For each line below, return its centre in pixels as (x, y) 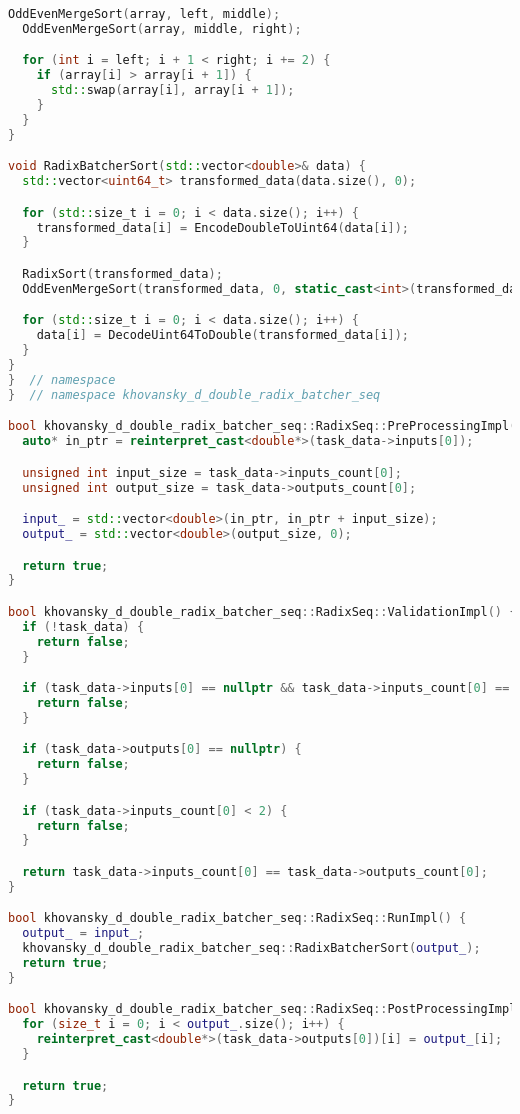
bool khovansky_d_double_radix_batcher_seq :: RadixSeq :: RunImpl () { (237, 918)
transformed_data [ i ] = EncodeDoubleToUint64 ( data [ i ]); (223, 227)
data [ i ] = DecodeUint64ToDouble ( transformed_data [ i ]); (223, 335)
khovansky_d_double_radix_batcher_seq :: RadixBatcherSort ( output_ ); (251, 948)
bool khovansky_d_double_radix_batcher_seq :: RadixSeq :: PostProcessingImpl (262, 1009)
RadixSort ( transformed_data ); (122, 274)
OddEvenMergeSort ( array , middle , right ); (162, 28)
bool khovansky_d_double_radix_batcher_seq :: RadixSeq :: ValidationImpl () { (262, 611)
